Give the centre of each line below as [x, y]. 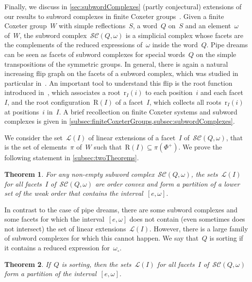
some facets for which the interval [54, 219]
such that [108, 147]
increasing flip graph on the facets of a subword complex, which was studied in [121, 73]
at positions [22, 111]
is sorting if [226, 238]
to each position [169, 92]
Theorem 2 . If [27, 264]
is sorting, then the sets [96, 264]
